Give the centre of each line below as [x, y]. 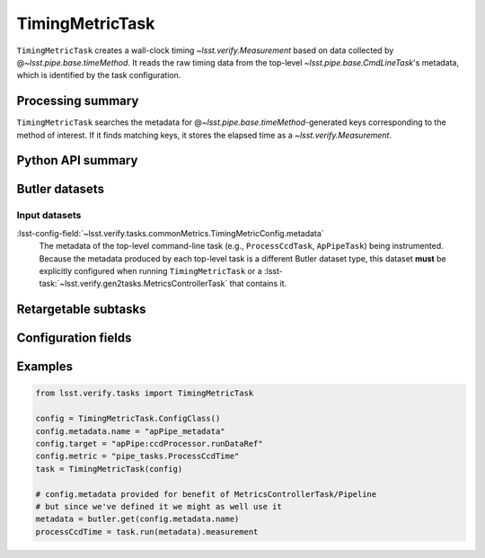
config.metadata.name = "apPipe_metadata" [130, 431]
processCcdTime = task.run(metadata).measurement [147, 531]
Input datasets [49, 216]
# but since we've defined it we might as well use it [159, 506]
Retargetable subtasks [82, 310]
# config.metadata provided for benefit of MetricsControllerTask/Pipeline [206, 494]
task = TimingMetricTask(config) [109, 469]
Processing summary [78, 101]
